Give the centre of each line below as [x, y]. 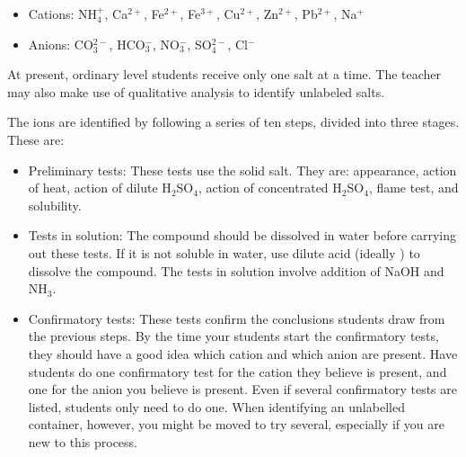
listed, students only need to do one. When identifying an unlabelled [216, 406]
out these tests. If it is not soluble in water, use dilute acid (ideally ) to [224, 252]
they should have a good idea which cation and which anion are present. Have [243, 353]
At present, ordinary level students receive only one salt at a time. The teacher [224, 74]
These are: [36, 139]
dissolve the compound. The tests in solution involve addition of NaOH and [236, 270]
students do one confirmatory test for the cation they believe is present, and [237, 371]
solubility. [55, 205]
